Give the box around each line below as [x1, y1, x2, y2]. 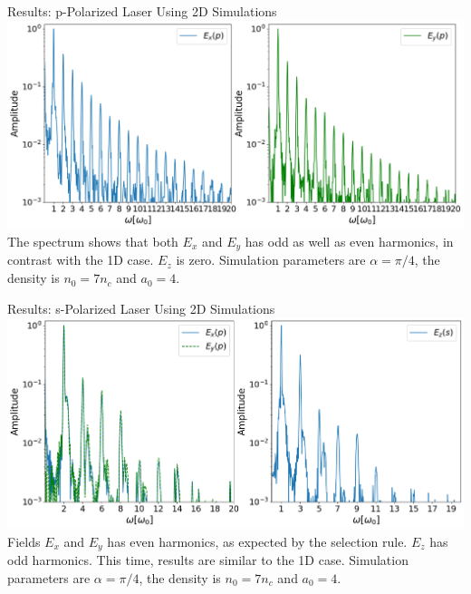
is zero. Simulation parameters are [176, 250, 366, 269]
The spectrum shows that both [7, 232, 178, 251]
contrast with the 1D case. [7, 250, 154, 269]
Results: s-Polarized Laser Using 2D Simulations [7, 298, 275, 317]
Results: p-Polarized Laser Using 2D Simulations [7, 2, 277, 20]
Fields [7, 531, 41, 550]
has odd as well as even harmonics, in [245, 232, 454, 251]
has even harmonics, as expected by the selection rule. [107, 531, 408, 550]
